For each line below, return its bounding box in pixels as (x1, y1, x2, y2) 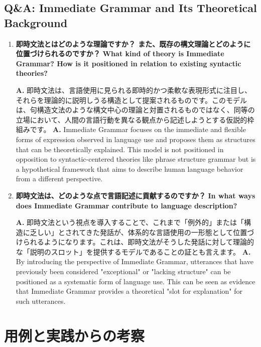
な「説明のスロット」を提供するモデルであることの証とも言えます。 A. (16, 246, 251, 257)
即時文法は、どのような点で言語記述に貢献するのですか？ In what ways (16, 190, 255, 200)
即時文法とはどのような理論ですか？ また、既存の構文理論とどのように (16, 38, 251, 49)
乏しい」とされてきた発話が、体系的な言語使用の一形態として (30, 226, 233, 237)
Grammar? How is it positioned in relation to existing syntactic (16, 58, 241, 68)
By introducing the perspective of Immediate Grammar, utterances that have (16, 256, 253, 267)
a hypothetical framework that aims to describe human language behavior (16, 163, 243, 174)
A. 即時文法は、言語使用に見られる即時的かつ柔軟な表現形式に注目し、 (16, 84, 252, 95)
